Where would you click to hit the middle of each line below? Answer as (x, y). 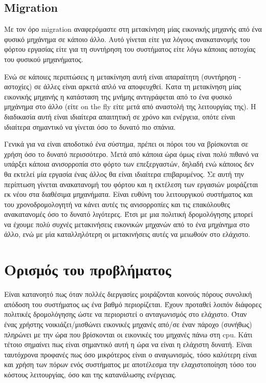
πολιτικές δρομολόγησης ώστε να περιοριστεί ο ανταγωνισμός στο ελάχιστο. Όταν (126, 314)
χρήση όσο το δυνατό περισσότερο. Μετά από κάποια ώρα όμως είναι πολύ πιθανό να (131, 154)
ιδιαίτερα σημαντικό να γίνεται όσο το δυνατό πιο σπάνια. (90, 126)
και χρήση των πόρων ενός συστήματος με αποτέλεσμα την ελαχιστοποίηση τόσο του (130, 364)
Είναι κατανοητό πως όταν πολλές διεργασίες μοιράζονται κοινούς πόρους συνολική (128, 294)
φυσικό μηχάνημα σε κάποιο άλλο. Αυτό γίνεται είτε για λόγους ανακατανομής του (127, 39)
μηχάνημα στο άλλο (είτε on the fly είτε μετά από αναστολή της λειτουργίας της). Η (130, 106)
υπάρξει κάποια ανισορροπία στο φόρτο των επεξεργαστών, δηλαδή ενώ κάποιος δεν (129, 164)
